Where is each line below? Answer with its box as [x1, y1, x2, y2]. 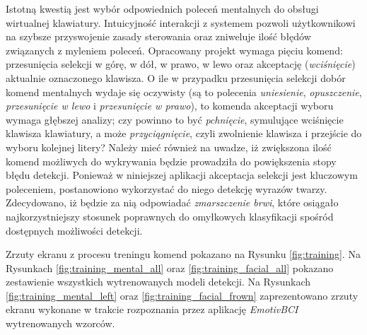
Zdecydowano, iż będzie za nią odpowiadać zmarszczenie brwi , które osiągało [6, 195, 339, 210]
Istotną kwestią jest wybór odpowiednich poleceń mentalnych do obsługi [6, 1, 319, 16]
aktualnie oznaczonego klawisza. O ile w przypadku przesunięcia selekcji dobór [6, 70, 346, 85]
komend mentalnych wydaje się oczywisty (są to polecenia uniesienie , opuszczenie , [6, 84, 362, 99]
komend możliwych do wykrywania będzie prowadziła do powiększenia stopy [6, 153, 337, 168]
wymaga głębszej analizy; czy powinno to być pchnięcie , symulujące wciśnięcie [6, 112, 344, 127]
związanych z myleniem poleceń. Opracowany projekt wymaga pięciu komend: [6, 42, 343, 57]
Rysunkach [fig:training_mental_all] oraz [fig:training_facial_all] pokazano [6, 260, 334, 275]
